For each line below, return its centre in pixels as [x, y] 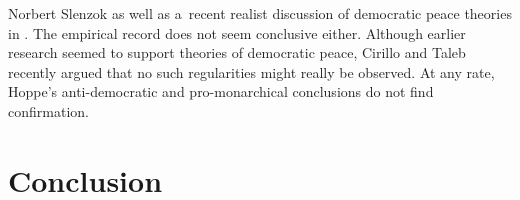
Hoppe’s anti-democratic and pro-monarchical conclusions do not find [221, 91]
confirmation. [48, 110]
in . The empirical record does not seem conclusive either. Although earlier [237, 32]
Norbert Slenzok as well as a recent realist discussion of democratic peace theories [260, 13]
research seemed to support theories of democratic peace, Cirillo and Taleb [237, 52]
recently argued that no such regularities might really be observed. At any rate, [251, 71]
